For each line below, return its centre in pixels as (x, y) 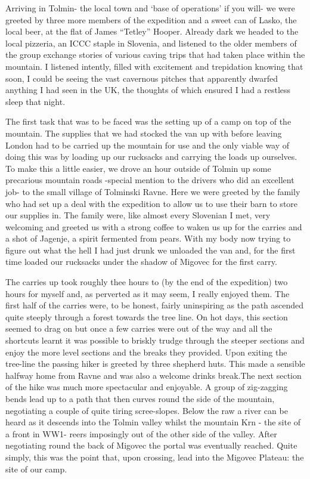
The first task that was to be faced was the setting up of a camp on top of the (148, 121)
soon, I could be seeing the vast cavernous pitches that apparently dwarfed (142, 78)
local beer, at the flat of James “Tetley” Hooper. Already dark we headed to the (152, 31)
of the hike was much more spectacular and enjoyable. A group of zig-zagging (147, 387)
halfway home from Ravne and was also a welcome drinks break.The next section (154, 375)
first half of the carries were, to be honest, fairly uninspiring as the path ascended (155, 305)
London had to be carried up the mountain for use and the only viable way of (148, 145)
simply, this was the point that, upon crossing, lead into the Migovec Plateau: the (155, 457)
